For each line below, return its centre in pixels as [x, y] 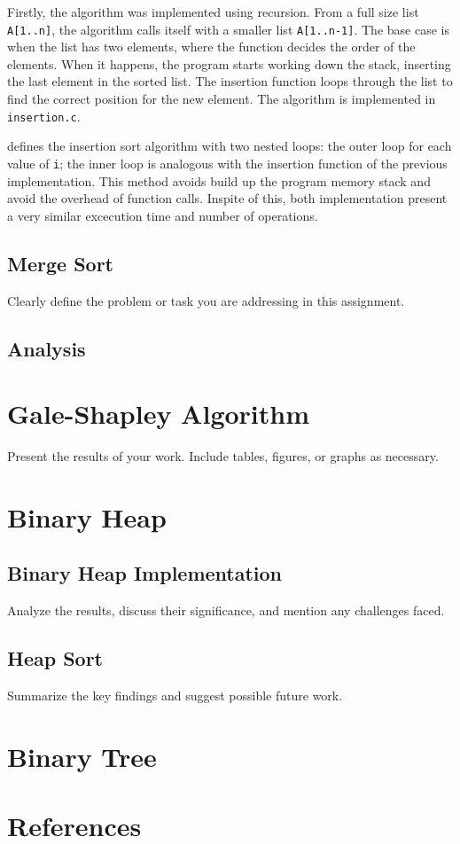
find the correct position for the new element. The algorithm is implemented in [222, 99]
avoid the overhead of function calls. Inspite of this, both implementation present [227, 198]
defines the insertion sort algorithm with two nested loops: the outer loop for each [230, 146]
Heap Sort [55, 658]
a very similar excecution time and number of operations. [163, 215]
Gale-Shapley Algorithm [159, 414]
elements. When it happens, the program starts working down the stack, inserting [229, 63]
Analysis [47, 348]
